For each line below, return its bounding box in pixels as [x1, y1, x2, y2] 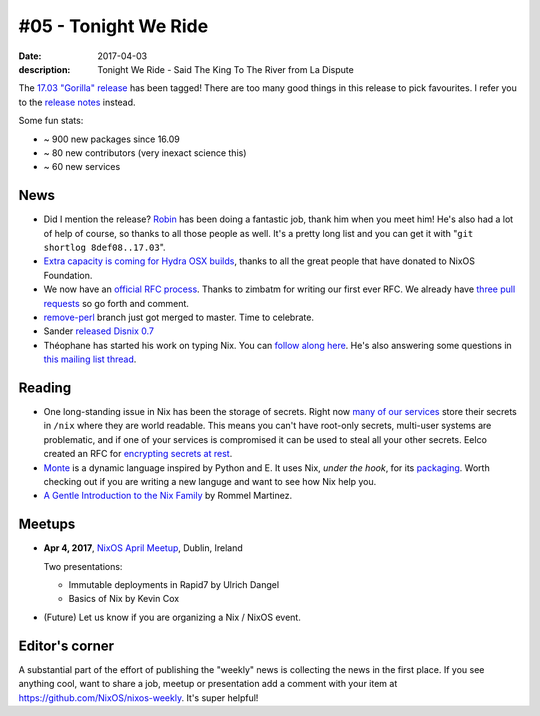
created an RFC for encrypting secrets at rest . [43, 448, 233, 460]
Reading [18, 379, 72, 396]
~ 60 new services [43, 161, 121, 173]
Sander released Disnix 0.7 [43, 325, 155, 337]
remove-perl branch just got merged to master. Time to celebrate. [43, 311, 315, 323]
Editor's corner [18, 637, 115, 654]
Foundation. [43, 269, 93, 281]
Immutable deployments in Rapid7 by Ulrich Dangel [68, 579, 280, 591]
